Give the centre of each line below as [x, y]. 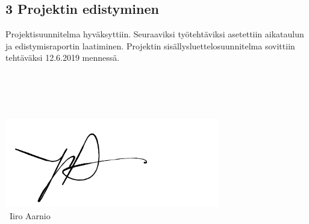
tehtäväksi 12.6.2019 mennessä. [63, 58]
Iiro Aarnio [30, 215]
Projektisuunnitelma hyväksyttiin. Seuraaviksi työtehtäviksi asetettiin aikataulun [155, 34]
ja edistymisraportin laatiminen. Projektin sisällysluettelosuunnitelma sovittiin [150, 45]
